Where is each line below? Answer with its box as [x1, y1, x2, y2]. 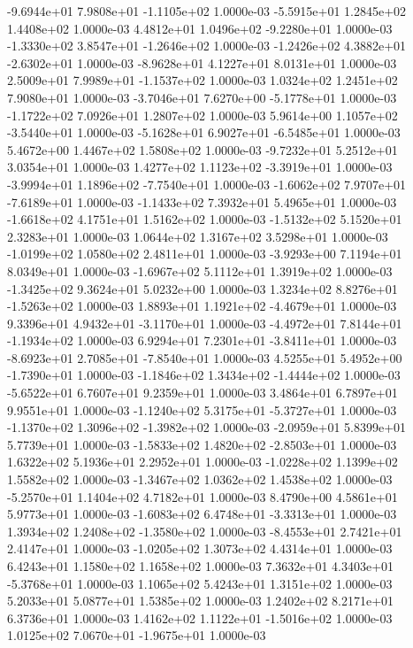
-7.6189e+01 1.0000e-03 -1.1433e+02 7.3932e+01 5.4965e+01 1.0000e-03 [7, 192, 397, 211]
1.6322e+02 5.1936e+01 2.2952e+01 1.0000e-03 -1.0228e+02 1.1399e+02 [7, 452, 398, 471]
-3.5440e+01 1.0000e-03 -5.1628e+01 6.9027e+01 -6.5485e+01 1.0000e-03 [7, 123, 401, 142]
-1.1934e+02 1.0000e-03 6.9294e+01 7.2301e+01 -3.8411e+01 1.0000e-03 [7, 331, 397, 350]
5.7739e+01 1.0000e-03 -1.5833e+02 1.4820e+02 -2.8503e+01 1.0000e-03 [7, 435, 397, 453]
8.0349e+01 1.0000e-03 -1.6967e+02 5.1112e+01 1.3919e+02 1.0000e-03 [7, 261, 393, 280]
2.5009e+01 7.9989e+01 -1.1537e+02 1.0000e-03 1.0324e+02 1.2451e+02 [7, 71, 398, 89]
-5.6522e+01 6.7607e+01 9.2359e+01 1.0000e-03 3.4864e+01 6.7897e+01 [7, 383, 398, 402]
